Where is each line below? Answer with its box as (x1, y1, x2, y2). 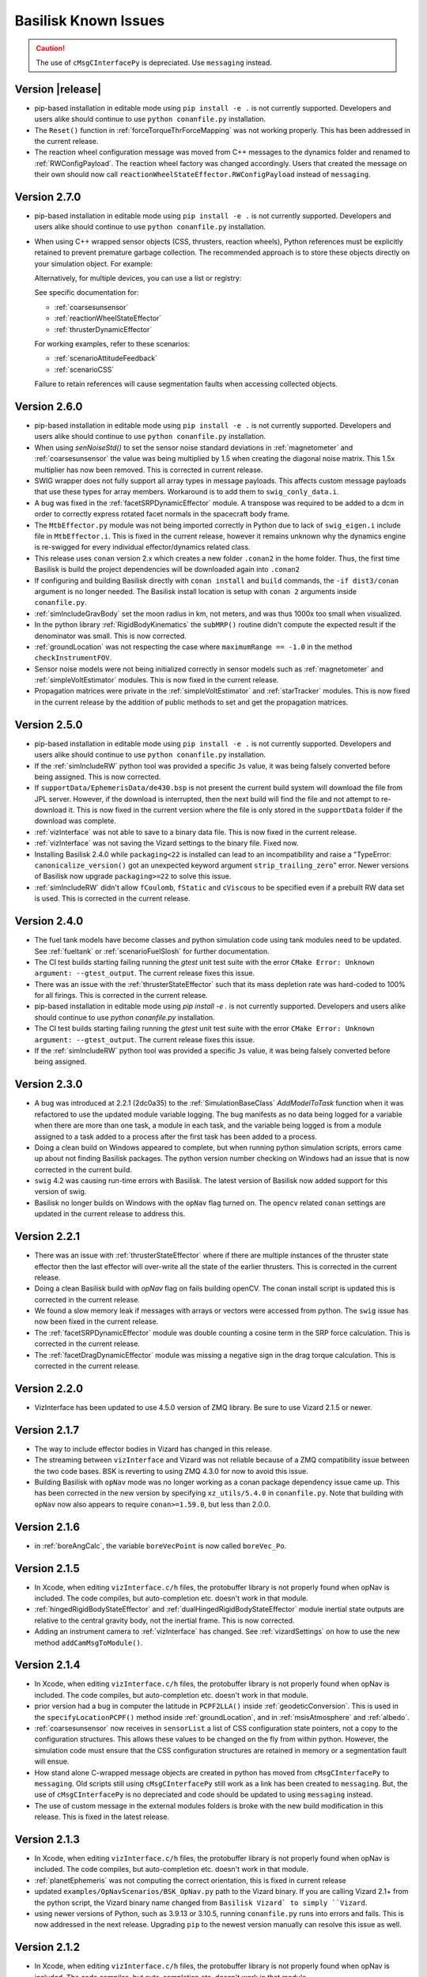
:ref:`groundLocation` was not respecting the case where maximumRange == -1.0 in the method (34, 641, 353, 652)
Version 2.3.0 (14, 1078, 83, 1091)
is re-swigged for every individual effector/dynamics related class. (34, 542, 251, 552)
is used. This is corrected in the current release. (34, 894, 191, 903)
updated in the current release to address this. (34, 1209, 186, 1219)
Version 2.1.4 (14, 1658, 81, 1672)
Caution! (36, 43, 66, 53)
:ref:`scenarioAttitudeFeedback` (54, 353, 158, 363)
